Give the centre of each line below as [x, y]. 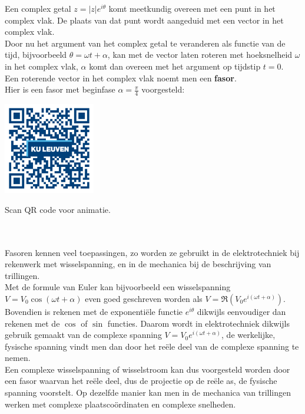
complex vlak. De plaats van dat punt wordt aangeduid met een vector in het [144, 20]
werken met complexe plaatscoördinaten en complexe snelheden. [120, 404]
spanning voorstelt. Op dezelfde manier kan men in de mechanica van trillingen [148, 392]
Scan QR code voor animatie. [58, 209]
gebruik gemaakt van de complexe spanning [83, 335]
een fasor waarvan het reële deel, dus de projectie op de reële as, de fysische [141, 381]
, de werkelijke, [248, 335]
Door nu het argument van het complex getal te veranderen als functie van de [145, 43]
